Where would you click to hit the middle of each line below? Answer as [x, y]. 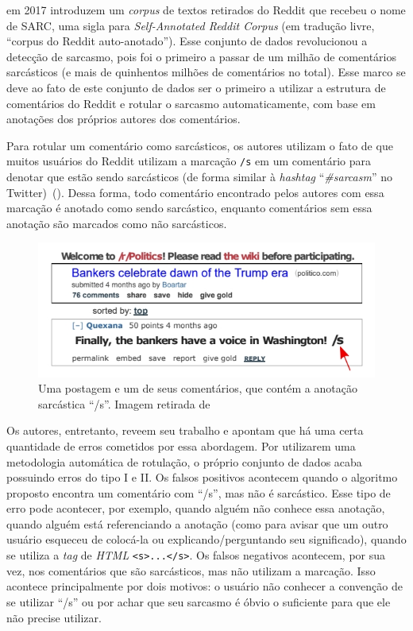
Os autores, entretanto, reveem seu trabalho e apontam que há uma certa [185, 430]
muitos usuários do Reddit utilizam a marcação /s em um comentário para [189, 161]
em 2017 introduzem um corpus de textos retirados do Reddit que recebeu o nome [206, 10]
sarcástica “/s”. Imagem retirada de [124, 403]
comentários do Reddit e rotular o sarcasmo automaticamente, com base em [191, 103]
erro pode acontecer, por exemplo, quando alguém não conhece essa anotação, [196, 508]
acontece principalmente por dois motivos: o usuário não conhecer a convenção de [205, 586]
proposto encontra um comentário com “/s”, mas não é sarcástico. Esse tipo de [199, 492]
